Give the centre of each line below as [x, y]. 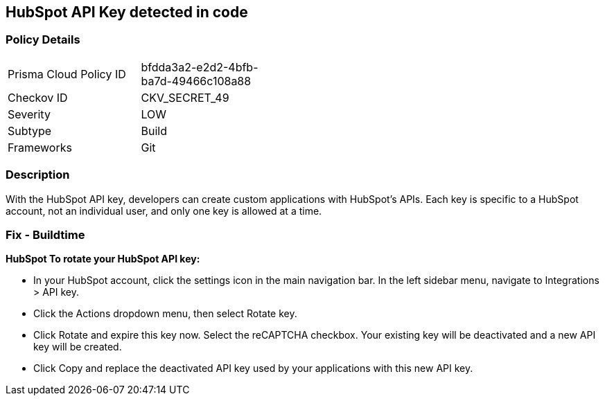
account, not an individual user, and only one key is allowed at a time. [164, 211]
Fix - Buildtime [45, 234]
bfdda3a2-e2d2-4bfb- [200, 67]
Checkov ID [38, 97]
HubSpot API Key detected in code [127, 12]
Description [38, 175]
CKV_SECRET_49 [185, 97]
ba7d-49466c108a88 [196, 81]
